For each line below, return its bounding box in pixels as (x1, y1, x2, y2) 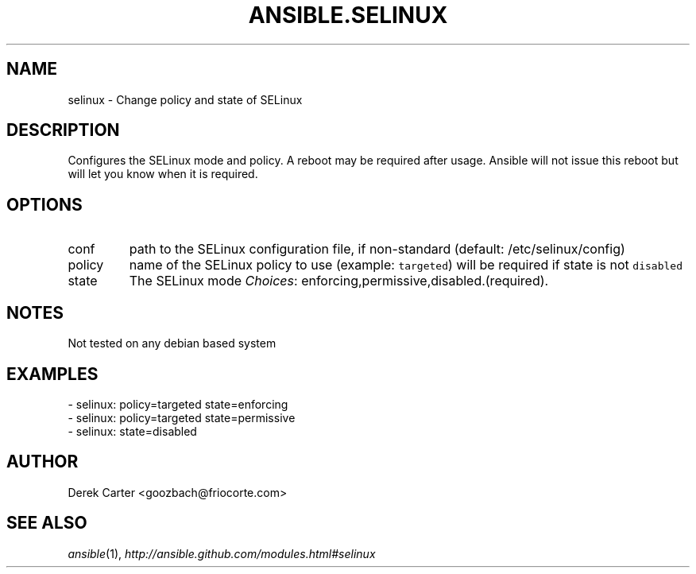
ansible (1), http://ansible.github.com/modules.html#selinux (68, 546, 376, 560)
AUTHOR (6, 452, 79, 472)
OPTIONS (6, 194, 83, 215)
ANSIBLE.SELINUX (248, 2, 448, 29)
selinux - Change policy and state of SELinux (68, 92, 303, 107)
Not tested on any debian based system (68, 336, 276, 351)
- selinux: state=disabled (68, 424, 197, 438)
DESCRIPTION (6, 120, 120, 141)
